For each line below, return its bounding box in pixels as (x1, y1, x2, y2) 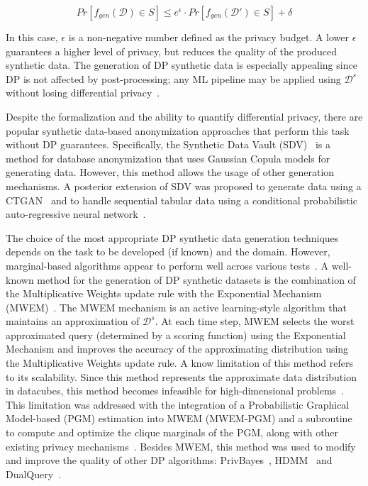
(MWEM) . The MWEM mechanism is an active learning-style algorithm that (6, 299, 347, 314)
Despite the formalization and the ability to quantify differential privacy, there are (6, 109, 363, 123)
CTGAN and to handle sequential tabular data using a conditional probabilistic (6, 192, 357, 207)
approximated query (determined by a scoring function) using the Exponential (6, 327, 346, 342)
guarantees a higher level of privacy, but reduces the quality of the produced (6, 43, 338, 58)
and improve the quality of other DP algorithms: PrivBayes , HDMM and (6, 453, 333, 468)
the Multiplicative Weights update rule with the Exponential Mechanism (6, 286, 322, 301)
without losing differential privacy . (6, 85, 160, 100)
